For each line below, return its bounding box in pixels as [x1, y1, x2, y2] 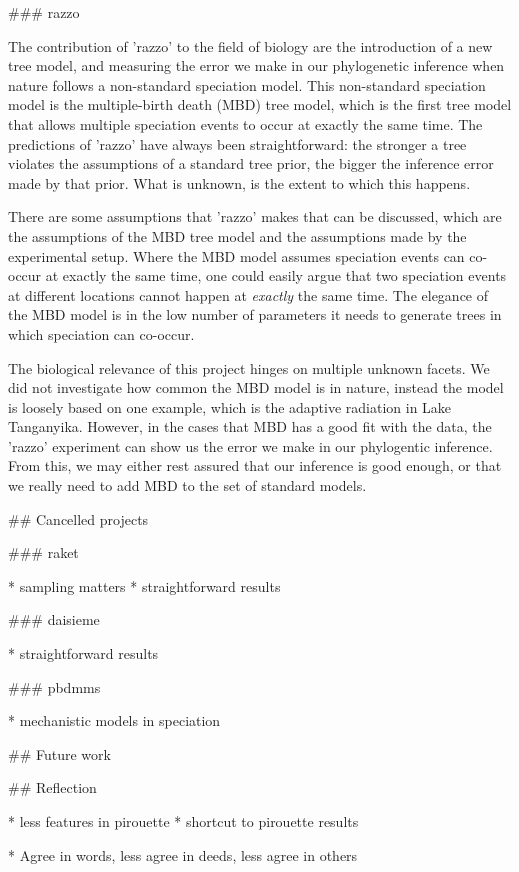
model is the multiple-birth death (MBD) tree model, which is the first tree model [8, 94, 512, 115]
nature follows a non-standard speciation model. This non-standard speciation [8, 74, 486, 95]
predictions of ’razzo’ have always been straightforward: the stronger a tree [8, 133, 467, 154]
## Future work [8, 743, 111, 764]
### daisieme [8, 609, 100, 630]
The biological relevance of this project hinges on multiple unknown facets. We [8, 357, 490, 378]
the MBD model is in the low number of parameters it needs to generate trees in [8, 304, 502, 325]
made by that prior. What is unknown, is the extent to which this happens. [8, 172, 471, 193]
